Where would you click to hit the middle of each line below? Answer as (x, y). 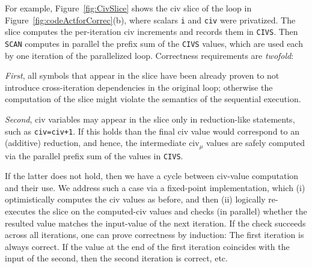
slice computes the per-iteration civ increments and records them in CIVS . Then (151, 32)
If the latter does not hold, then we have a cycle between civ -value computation (152, 176)
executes (20, 211)
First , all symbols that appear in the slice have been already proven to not (142, 75)
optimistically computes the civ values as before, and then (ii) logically (135, 199)
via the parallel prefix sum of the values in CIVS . (94, 155)
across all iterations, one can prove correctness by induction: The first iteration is (154, 235)
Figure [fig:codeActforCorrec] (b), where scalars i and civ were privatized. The (150, 20)
